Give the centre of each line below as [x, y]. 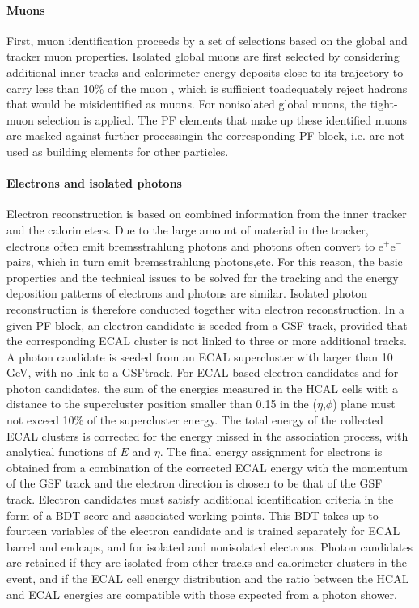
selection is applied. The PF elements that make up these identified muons [222, 119]
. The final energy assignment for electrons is [271, 452]
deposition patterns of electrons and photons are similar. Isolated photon [187, 293]
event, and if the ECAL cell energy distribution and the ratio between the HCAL [208, 578]
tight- [384, 104]
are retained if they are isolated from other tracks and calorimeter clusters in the [207, 562]
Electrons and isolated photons [94, 183]
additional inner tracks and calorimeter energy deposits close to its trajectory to [205, 72]
